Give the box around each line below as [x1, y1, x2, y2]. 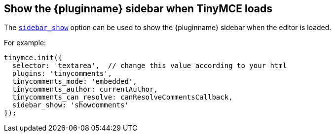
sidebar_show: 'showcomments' [12, 101, 129, 109]
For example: [4, 38, 46, 47]
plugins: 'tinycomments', [12, 69, 112, 78]
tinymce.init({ [4, 54, 63, 62]
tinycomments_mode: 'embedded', [12, 77, 137, 86]
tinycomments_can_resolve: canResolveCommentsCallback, [12, 93, 233, 102]
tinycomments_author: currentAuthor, [12, 85, 158, 94]
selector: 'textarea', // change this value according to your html [12, 62, 287, 70]
